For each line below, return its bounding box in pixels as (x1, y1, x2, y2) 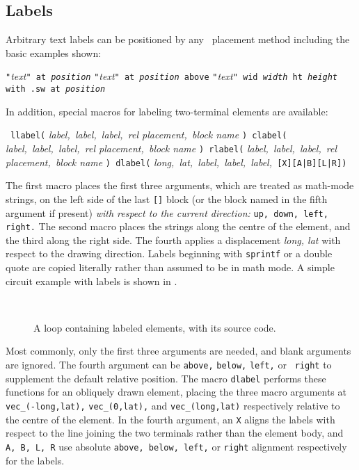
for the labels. (6, 453, 65, 467)
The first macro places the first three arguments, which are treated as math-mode (6, 178, 354, 193)
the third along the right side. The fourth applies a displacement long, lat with (6, 232, 341, 247)
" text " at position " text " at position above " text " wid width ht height (6, 69, 338, 83)
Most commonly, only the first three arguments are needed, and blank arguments (6, 343, 351, 358)
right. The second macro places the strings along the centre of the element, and (6, 219, 351, 234)
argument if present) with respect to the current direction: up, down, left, (6, 205, 328, 220)
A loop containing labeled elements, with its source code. (33, 320, 276, 334)
